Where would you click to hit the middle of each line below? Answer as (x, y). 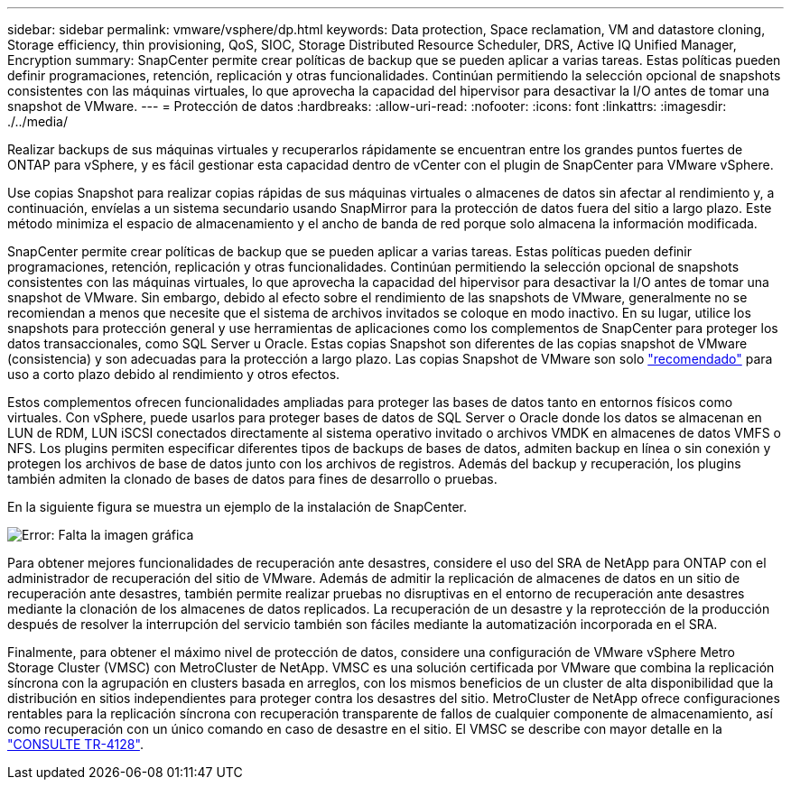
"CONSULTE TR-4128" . (75, 744)
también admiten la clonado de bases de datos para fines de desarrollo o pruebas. (252, 479)
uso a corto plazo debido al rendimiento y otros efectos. (174, 374)
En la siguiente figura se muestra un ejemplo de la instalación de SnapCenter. (237, 507)
